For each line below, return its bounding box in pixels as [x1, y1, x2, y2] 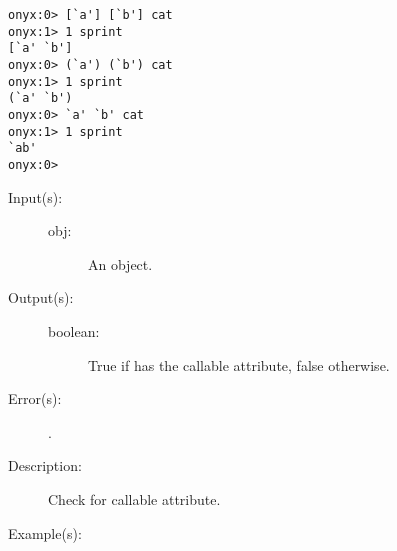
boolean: [48, 320, 100, 341]
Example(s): [8, 522, 82, 543]
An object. [88, 253, 153, 274]
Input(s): [8, 186, 63, 207]
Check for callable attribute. [48, 488, 221, 509]
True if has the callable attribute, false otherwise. [88, 354, 390, 375]
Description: [8, 455, 82, 476]
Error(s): [8, 388, 62, 409]
